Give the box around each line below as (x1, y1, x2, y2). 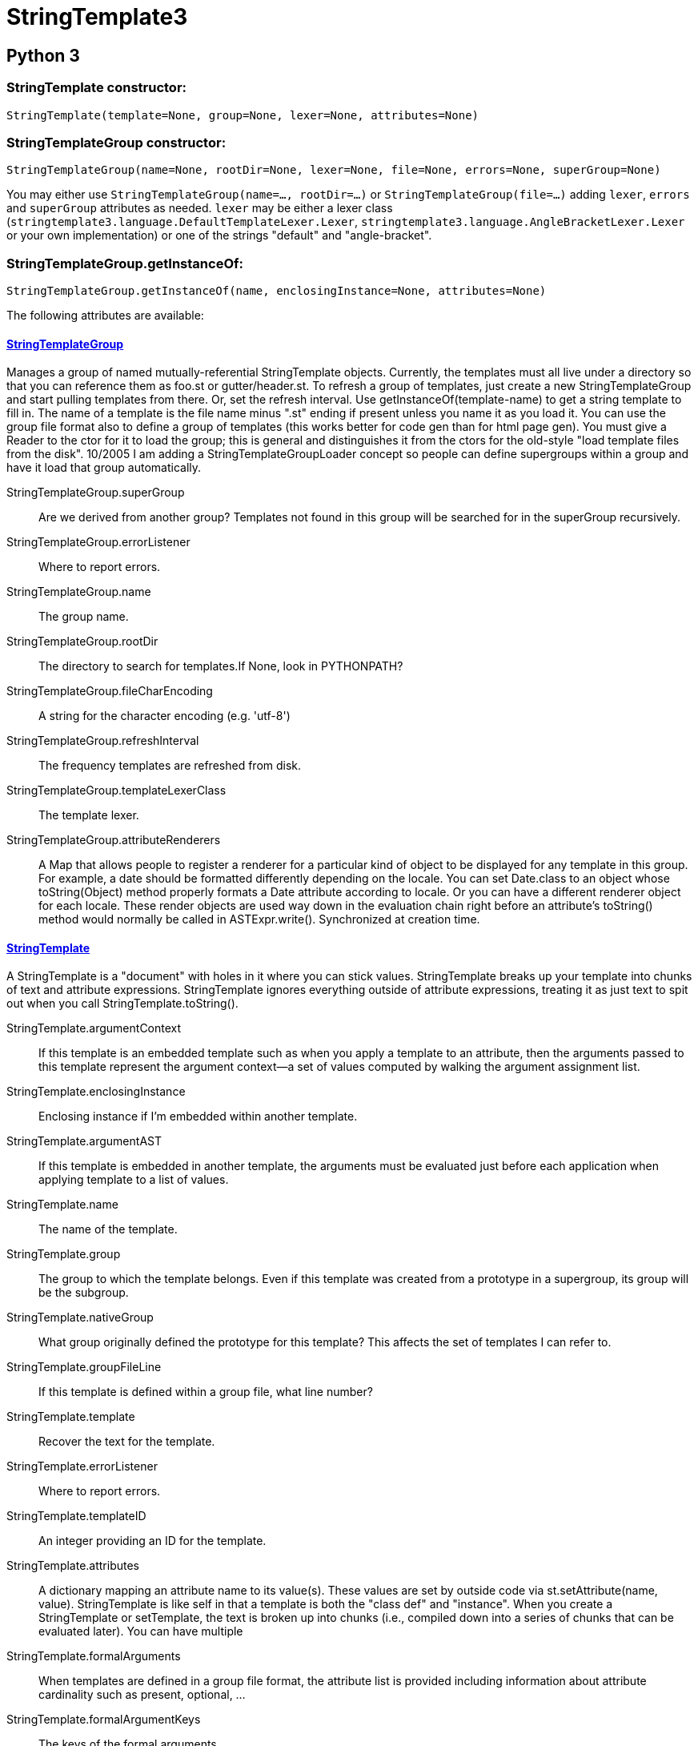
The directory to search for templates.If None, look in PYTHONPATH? (38, 659, 403, 674)
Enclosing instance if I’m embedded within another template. (38, 1109, 358, 1124)
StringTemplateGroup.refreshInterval (6, 734, 199, 748)
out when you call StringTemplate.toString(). (6, 996, 239, 1011)
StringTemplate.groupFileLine (6, 1360, 162, 1374)
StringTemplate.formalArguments (6, 1649, 181, 1664)
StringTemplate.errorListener (6, 1459, 158, 1474)
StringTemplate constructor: (6, 79, 187, 96)
